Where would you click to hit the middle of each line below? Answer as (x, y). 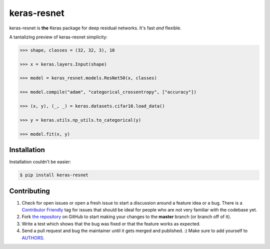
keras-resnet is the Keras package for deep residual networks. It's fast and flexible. (95, 28)
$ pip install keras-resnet (54, 175)
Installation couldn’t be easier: (40, 162)
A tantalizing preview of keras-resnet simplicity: (58, 37)
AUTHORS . (33, 238)
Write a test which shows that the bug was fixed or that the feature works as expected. (111, 224)
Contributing (29, 191)
